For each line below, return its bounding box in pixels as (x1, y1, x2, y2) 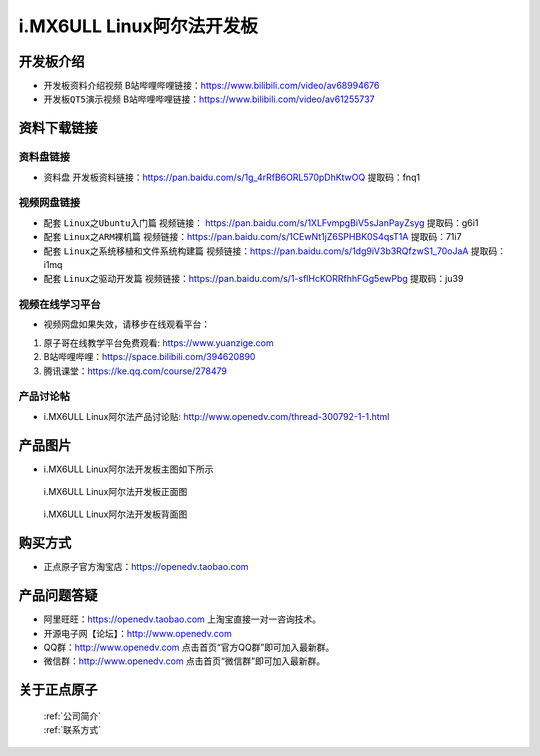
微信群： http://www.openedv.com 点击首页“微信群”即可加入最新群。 (43, 655, 325, 667)
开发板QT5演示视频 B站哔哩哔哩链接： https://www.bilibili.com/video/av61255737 (43, 93, 375, 105)
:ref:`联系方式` (43, 724, 102, 736)
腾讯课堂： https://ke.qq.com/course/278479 (43, 365, 227, 377)
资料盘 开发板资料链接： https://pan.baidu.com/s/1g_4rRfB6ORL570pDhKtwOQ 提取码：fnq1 (43, 171, 420, 183)
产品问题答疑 (18, 587, 98, 604)
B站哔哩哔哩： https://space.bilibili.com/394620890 (43, 351, 256, 363)
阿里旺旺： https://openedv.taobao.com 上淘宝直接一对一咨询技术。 (43, 613, 322, 625)
